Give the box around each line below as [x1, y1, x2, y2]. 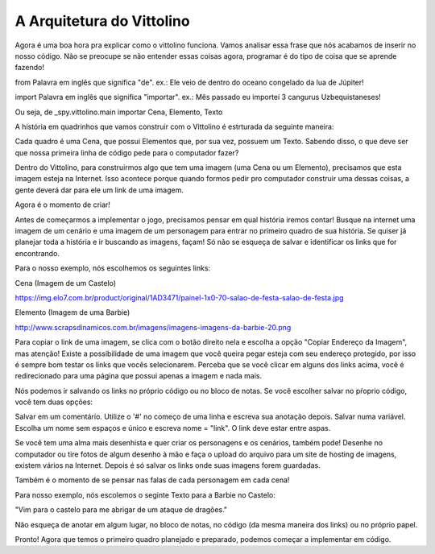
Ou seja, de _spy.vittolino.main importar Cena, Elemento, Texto [14, 107, 223, 117]
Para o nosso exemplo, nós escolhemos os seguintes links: [14, 263, 211, 273]
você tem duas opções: [14, 397, 93, 407]
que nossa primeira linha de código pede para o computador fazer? [14, 147, 239, 157]
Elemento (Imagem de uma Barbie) [14, 308, 130, 317]
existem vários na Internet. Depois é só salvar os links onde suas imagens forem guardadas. [14, 461, 321, 470]
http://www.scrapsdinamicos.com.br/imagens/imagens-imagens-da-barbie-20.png [14, 322, 292, 332]
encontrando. [14, 248, 60, 258]
